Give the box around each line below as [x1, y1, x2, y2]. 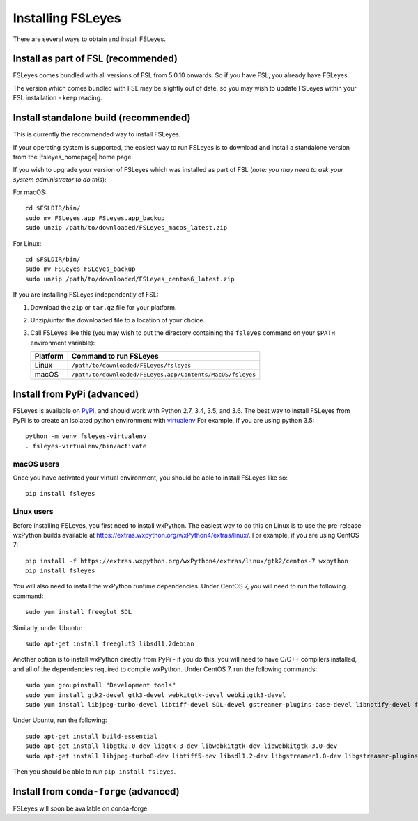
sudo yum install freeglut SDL [25, 608, 132, 616]
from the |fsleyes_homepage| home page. [13, 153, 134, 161]
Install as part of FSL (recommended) [13, 53, 178, 65]
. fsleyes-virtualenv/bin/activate [25, 442, 147, 450]
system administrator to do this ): [13, 175, 107, 184]
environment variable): [30, 338, 95, 347]
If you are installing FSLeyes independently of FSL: [13, 290, 159, 299]
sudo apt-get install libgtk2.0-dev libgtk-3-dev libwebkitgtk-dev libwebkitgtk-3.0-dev [25, 742, 338, 750]
